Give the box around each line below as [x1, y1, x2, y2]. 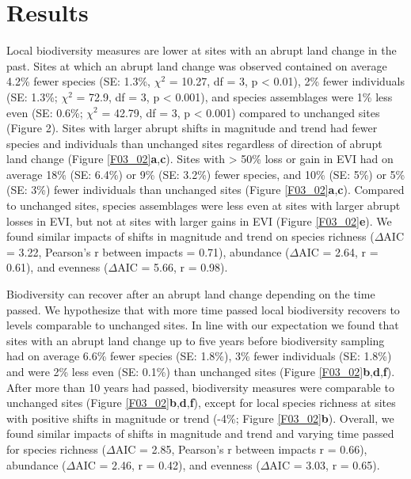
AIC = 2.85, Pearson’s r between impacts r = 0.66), [115, 440, 367, 457]
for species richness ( [6, 440, 106, 457]
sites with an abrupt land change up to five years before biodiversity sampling [6, 332, 385, 348]
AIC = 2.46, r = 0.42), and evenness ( [75, 456, 261, 473]
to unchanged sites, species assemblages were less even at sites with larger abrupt [6, 197, 401, 214]
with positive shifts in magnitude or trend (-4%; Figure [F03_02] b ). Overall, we [6, 409, 394, 426]
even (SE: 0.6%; [6, 104, 83, 120]
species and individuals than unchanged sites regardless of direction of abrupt [6, 135, 382, 151]
